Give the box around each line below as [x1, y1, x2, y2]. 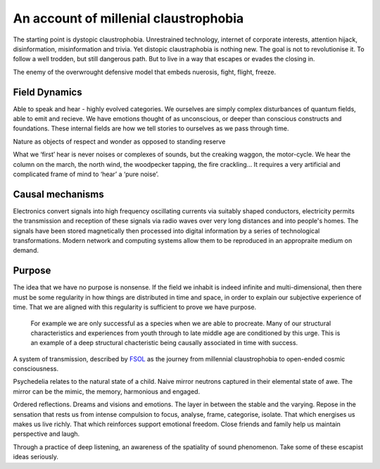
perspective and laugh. [13, 430, 80, 438]
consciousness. [13, 365, 59, 373]
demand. [13, 246, 39, 255]
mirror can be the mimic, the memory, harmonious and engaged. [13, 387, 201, 396]
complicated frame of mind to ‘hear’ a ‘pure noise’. [13, 170, 159, 178]
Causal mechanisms [13, 188, 105, 200]
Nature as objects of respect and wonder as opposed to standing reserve [13, 137, 226, 146]
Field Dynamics [13, 86, 82, 98]
